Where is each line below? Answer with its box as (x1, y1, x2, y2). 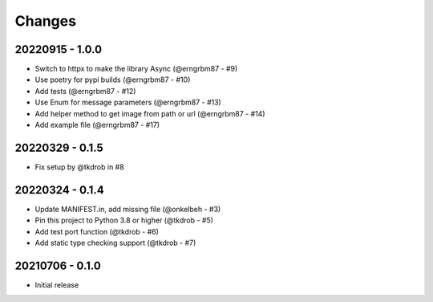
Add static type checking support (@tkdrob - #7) (34, 238, 196, 247)
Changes (14, 12, 76, 30)
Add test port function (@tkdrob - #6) (34, 226, 160, 236)
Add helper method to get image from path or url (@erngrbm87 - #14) (34, 108, 265, 118)
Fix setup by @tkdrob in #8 (34, 161, 124, 172)
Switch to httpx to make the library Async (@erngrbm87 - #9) (34, 64, 238, 74)
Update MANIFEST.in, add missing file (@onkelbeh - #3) (34, 204, 221, 214)
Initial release (34, 280, 79, 289)
